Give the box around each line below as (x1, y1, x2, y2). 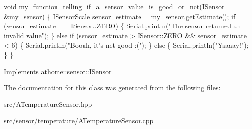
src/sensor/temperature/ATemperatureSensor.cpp (4, 115, 154, 126)
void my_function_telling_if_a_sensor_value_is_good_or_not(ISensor (4, 1, 224, 11)
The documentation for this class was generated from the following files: (4, 82, 221, 93)
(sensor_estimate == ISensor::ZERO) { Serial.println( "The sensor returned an (4, 21, 241, 31)
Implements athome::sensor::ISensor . (4, 66, 113, 76)
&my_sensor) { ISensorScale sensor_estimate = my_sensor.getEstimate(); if (4, 11, 236, 21)
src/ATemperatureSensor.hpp (4, 99, 92, 109)
